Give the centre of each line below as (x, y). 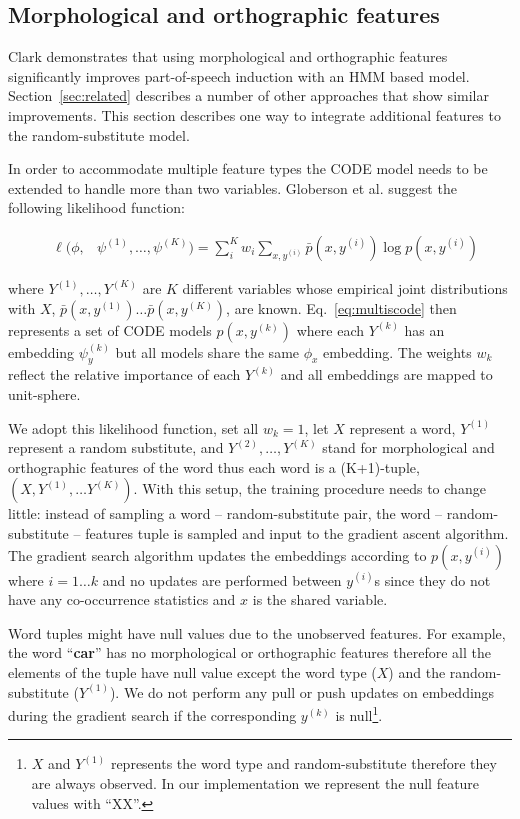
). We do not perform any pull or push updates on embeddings (302, 691)
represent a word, (402, 427)
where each (330, 329)
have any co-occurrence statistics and (122, 599)
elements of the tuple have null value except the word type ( (192, 671)
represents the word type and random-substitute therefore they (303, 763)
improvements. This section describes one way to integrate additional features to (254, 114)
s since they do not (432, 579)
